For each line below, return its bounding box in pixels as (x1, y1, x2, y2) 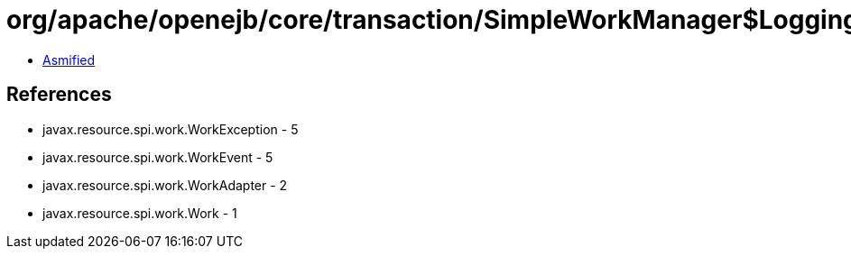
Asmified (42, 51, 96, 68)
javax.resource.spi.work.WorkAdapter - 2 (42, 177, 288, 193)
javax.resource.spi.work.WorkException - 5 (42, 121, 299, 137)
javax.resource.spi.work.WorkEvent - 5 (42, 149, 273, 165)
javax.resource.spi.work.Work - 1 (42, 205, 237, 221)
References (6, 83, 112, 106)
